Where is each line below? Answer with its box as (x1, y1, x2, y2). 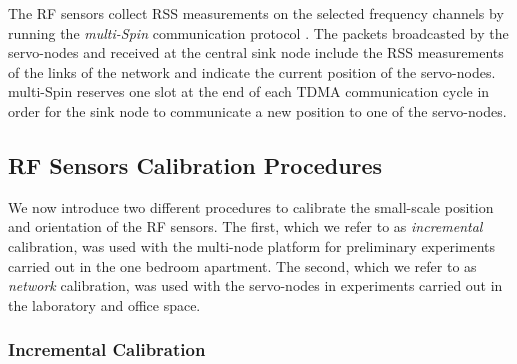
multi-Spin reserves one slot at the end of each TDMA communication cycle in (8, 81, 490, 102)
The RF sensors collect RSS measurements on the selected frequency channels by (8, 3, 504, 23)
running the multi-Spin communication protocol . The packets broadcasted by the (8, 22, 509, 43)
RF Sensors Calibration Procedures (8, 149, 383, 180)
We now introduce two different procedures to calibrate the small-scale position (8, 196, 494, 217)
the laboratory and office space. (8, 294, 201, 315)
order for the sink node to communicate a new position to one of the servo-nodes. (8, 100, 507, 121)
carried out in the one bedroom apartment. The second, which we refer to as (8, 255, 477, 276)
